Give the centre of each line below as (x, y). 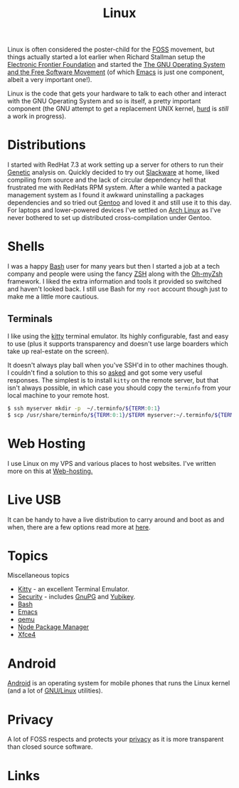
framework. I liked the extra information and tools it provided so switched (115, 281)
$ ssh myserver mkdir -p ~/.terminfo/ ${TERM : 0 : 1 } (84, 408)
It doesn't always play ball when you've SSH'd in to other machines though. (118, 365)
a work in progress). (37, 116)
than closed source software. (50, 747)
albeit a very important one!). (50, 80)
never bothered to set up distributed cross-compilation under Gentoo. (110, 218)
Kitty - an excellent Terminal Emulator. (73, 589)
